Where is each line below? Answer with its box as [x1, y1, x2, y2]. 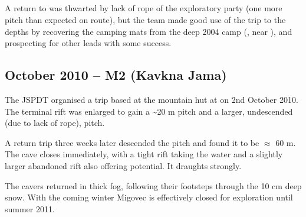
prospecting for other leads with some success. [5, 37, 172, 49]
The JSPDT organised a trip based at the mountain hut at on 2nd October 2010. [5, 93, 298, 105]
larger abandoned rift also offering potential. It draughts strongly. [5, 159, 242, 171]
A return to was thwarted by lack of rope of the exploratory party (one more [5, 2, 282, 14]
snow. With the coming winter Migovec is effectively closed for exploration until [5, 191, 293, 203]
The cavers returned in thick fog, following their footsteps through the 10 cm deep [5, 179, 302, 192]
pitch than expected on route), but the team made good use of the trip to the [5, 13, 286, 25]
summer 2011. [5, 202, 55, 215]
